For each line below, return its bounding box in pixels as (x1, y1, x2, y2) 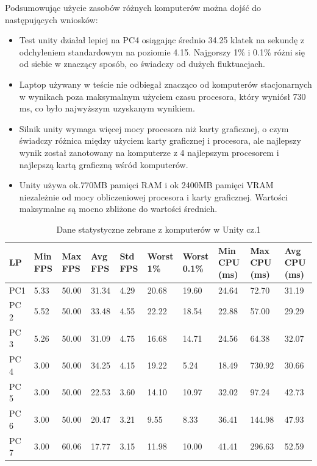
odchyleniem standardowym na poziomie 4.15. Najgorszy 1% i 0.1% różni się (19, 45, 305, 58)
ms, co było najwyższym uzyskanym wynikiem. (19, 102, 195, 115)
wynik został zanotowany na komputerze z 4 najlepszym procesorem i (19, 146, 279, 158)
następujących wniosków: (5, 13, 98, 26)
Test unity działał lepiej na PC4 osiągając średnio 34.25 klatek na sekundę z (19, 34, 305, 46)
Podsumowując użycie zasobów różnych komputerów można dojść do (5, 1, 262, 13)
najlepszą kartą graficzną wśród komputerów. (19, 158, 188, 171)
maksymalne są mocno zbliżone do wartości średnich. (19, 202, 218, 215)
